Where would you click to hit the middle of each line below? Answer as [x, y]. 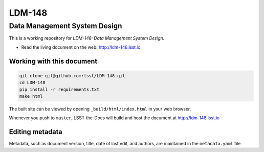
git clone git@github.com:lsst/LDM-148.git [72, 76]
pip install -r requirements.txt [59, 89]
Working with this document [53, 61]
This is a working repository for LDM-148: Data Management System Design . [87, 38]
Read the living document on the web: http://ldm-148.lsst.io [81, 47]
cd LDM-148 [32, 83]
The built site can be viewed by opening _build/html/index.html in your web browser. [100, 109]
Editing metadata [36, 132]
